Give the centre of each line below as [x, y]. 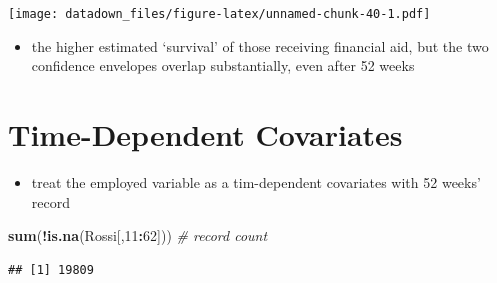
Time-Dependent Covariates [205, 134]
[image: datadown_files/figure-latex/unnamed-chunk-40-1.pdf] [219, 14]
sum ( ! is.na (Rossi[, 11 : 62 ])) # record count [138, 235]
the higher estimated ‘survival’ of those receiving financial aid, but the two [260, 45]
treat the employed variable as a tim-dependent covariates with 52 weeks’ [256, 181]
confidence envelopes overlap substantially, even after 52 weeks [223, 65]
